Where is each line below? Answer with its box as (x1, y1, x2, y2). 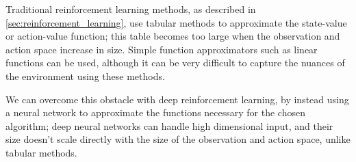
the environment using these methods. (5, 68, 165, 83)
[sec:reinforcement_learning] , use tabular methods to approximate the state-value (5, 15, 347, 29)
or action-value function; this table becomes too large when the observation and (5, 29, 340, 43)
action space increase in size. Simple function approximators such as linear (5, 42, 318, 56)
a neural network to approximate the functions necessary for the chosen (5, 105, 305, 120)
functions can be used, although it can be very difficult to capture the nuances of (5, 55, 345, 70)
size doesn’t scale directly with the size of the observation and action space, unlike (5, 132, 351, 146)
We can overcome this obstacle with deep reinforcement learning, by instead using (5, 92, 349, 106)
